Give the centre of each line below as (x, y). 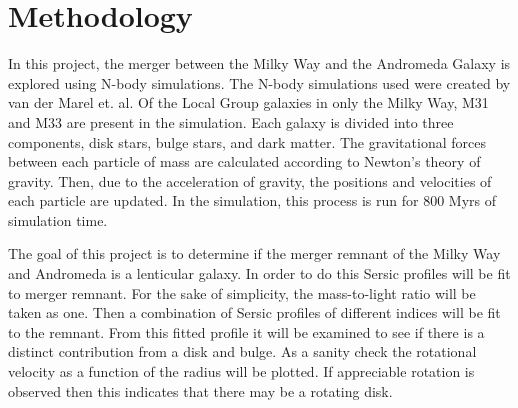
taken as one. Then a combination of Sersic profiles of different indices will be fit (254, 312)
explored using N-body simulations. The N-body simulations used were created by (259, 82)
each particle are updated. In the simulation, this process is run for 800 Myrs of (252, 200)
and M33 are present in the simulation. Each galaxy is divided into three (231, 121)
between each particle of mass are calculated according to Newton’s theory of (244, 161)
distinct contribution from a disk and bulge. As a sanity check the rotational (242, 351)
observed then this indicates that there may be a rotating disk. (200, 390)
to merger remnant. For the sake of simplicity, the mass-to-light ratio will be (242, 292)
